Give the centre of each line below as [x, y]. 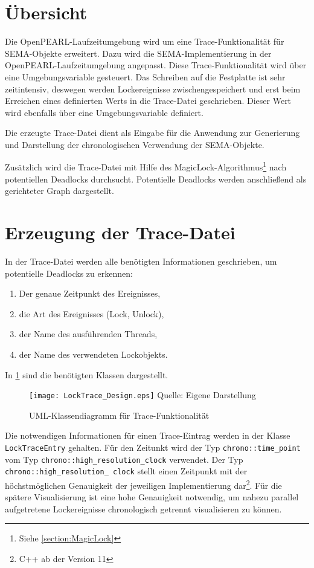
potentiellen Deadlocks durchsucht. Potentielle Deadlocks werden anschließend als [156, 179]
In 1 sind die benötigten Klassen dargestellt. [87, 374]
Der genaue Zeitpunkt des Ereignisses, [90, 293]
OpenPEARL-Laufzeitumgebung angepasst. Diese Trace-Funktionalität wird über [156, 65]
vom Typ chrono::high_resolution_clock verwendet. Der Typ [124, 459]
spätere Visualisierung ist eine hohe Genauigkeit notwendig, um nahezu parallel [152, 497]
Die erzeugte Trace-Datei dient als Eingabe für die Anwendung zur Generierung [152, 133]
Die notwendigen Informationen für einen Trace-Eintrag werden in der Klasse [148, 435]
